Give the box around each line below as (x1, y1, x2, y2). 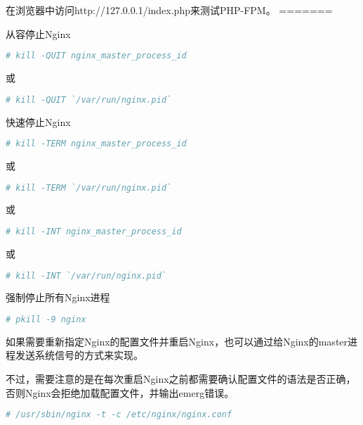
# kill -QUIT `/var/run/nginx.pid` (6, 94, 172, 105)
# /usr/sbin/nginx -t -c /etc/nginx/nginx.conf (6, 410, 232, 420)
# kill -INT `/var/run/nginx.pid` (6, 270, 167, 281)
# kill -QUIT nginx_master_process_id (6, 51, 187, 61)
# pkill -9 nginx (6, 315, 86, 324)
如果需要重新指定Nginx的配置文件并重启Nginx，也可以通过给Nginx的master (6, 334, 348, 348)
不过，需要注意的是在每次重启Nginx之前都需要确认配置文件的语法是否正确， (6, 372, 356, 386)
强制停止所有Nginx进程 (6, 290, 110, 305)
